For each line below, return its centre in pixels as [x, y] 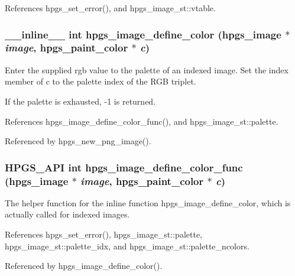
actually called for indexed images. [67, 214]
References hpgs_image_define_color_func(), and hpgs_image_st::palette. [142, 121]
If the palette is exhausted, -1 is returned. [80, 101]
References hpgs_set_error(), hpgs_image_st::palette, [103, 234]
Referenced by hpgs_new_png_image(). [78, 141]
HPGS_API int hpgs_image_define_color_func [124, 167]
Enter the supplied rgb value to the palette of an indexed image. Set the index [147, 69]
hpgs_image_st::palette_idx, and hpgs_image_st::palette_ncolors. [127, 246]
